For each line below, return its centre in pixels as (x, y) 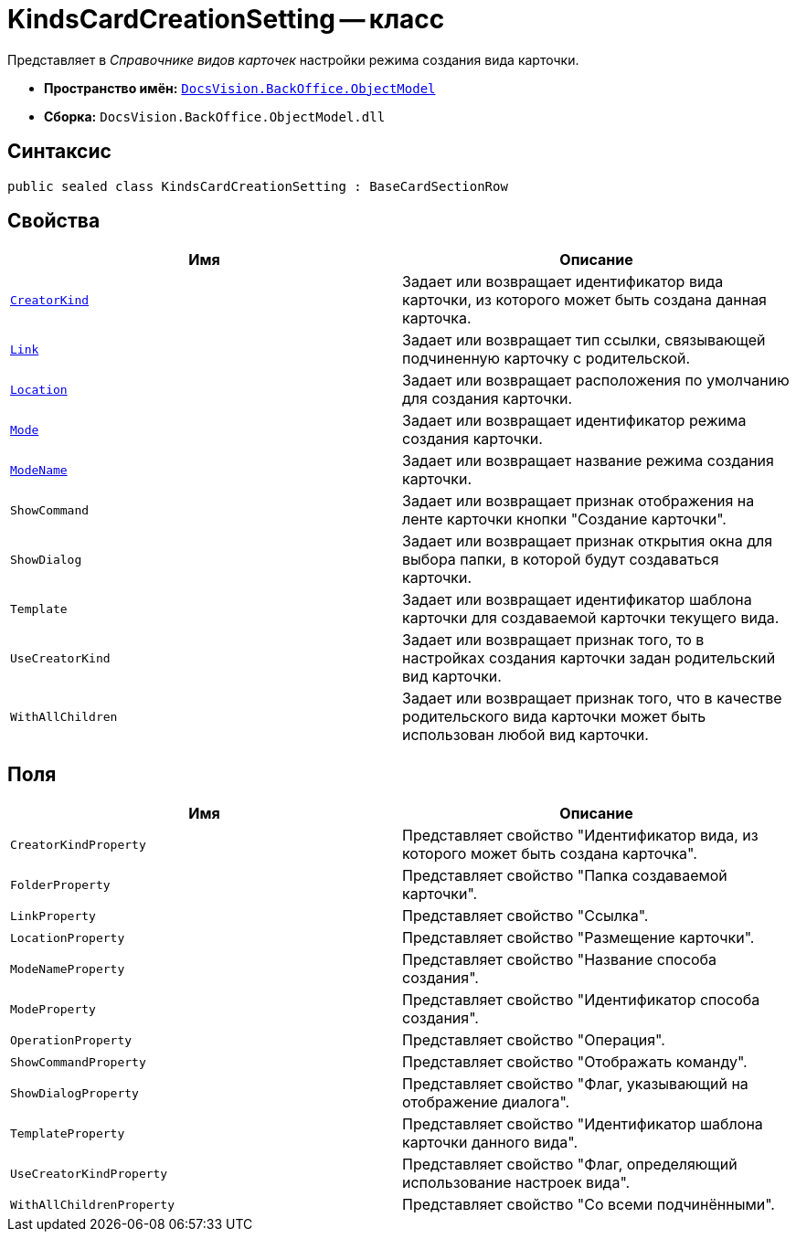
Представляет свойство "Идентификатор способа (581, 1000)
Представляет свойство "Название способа (560, 960)
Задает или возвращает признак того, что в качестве (592, 699)
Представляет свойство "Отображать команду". (575, 1062)
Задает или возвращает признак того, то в (553, 640)
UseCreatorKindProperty (89, 1173)
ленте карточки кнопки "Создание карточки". (564, 519)
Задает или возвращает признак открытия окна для (588, 541)
